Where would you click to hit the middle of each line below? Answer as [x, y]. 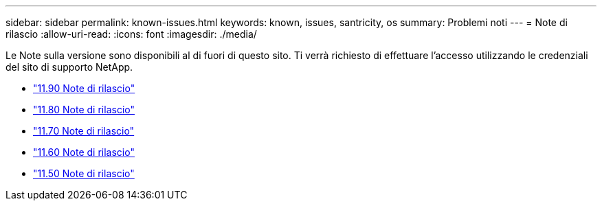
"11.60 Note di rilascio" [84, 152]
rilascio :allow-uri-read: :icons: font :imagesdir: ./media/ [131, 34]
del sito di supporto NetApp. [69, 67]
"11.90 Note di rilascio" [84, 88]
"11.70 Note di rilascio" [84, 131]
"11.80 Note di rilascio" [84, 110]
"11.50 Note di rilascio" [84, 173]
